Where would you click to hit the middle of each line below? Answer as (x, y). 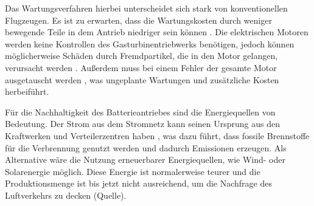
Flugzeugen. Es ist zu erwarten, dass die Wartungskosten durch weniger (138, 20)
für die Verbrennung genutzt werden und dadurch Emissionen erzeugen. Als (146, 147)
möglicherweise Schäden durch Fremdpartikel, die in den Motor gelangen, (141, 56)
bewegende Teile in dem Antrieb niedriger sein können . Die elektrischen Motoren (157, 32)
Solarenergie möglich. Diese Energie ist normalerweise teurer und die (133, 171)
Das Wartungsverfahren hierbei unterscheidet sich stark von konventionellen (146, 8)
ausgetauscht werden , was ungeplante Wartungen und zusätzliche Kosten (142, 79)
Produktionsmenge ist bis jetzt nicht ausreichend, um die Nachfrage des (138, 183)
